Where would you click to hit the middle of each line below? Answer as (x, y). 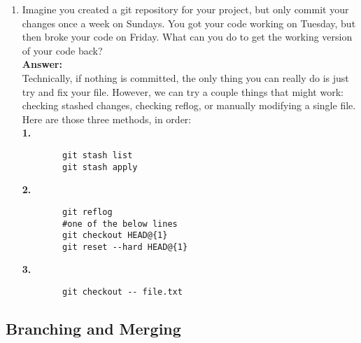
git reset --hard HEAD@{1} (125, 247)
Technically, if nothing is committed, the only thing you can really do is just (185, 77)
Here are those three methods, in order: (107, 119)
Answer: (42, 64)
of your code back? (62, 50)
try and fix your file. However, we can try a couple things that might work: (183, 91)
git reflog (87, 212)
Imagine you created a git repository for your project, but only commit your (185, 9)
